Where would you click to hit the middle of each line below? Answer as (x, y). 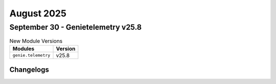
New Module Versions (36, 41)
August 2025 (38, 13)
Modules (24, 49)
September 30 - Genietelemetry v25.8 (76, 27)
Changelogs (29, 70)
